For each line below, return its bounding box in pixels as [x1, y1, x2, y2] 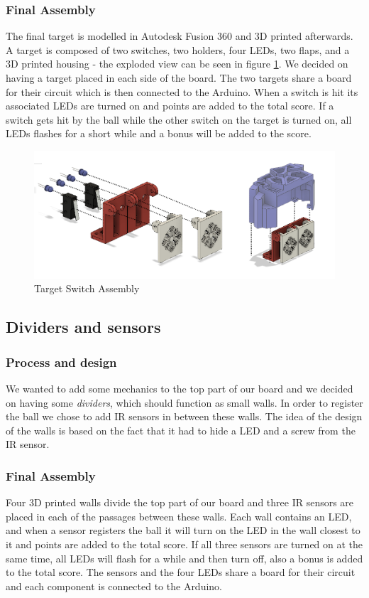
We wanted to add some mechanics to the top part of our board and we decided [6, 380, 353, 395]
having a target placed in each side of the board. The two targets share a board [6, 70, 352, 85]
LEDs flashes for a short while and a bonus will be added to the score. [6, 126, 312, 141]
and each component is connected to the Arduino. [6, 578, 223, 593]
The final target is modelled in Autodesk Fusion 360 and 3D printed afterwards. [6, 28, 353, 43]
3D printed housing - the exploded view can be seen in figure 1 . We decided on [6, 56, 348, 71]
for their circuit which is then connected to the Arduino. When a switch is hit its [6, 84, 358, 99]
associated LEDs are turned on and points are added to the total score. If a [6, 98, 334, 113]
